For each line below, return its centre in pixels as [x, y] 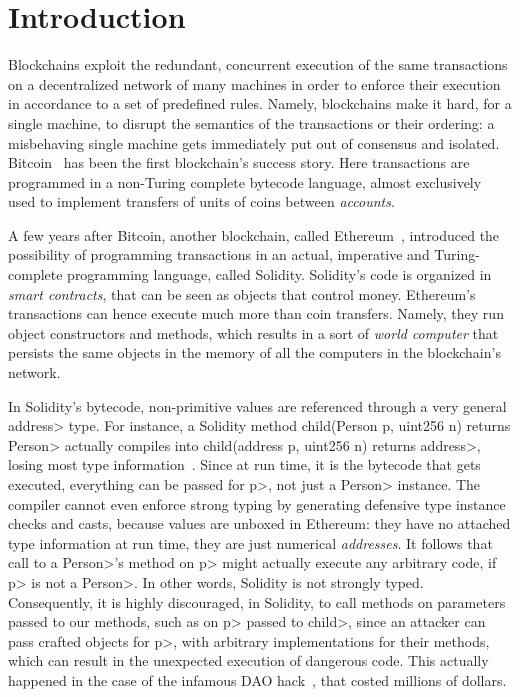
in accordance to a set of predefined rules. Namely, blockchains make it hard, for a [260, 103]
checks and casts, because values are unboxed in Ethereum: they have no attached [259, 523]
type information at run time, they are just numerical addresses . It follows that [250, 542]
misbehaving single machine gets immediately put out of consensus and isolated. [254, 142]
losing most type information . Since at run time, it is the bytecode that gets [244, 464]
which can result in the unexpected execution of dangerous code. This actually [248, 660]
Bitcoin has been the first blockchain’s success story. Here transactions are [239, 162]
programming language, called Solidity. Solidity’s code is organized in [279, 274]
